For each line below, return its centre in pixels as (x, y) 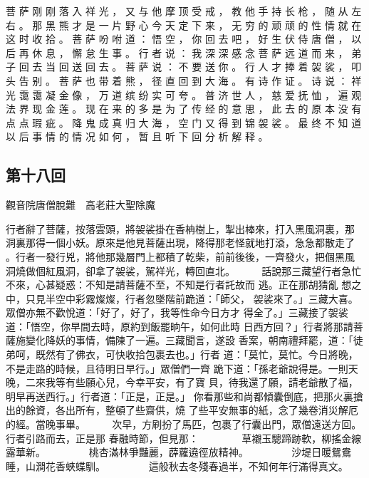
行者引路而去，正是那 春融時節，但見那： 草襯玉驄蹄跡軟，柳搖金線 (184, 438)
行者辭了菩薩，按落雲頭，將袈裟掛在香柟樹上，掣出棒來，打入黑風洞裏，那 (180, 228)
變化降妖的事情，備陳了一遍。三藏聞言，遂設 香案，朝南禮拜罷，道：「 (189, 340)
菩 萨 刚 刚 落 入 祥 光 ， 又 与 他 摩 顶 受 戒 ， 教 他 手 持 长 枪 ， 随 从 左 (184, 11)
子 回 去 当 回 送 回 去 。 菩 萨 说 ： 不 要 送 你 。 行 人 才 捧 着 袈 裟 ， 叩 (184, 67)
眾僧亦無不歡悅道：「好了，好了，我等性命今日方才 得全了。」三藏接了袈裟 (177, 312)
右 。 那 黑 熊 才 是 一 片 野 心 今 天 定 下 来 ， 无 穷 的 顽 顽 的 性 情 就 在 (184, 25)
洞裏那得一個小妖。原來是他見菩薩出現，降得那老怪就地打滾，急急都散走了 (180, 243)
